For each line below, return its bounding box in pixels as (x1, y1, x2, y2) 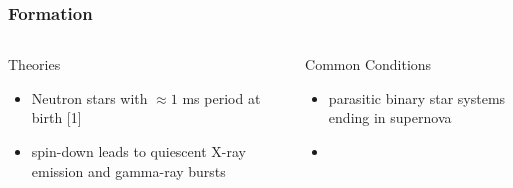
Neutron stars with (31, 87, 148, 108)
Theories (8, 54, 61, 75)
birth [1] (31, 107, 82, 128)
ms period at (182, 87, 261, 108)
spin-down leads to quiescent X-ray (31, 141, 246, 161)
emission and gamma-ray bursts (31, 160, 226, 181)
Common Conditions (305, 54, 432, 75)
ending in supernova (328, 107, 452, 128)
